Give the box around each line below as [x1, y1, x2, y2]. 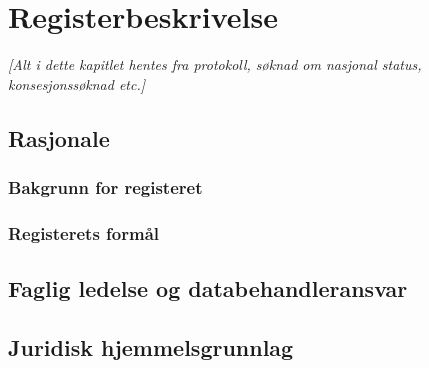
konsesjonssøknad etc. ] [8, 73, 146, 94]
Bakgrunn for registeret [8, 175, 203, 200]
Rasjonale [8, 122, 110, 153]
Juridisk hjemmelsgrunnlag [8, 331, 294, 362]
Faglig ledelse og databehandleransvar [8, 273, 408, 304]
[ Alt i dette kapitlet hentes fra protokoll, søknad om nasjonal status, [8, 54, 422, 75]
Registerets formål [8, 220, 160, 245]
